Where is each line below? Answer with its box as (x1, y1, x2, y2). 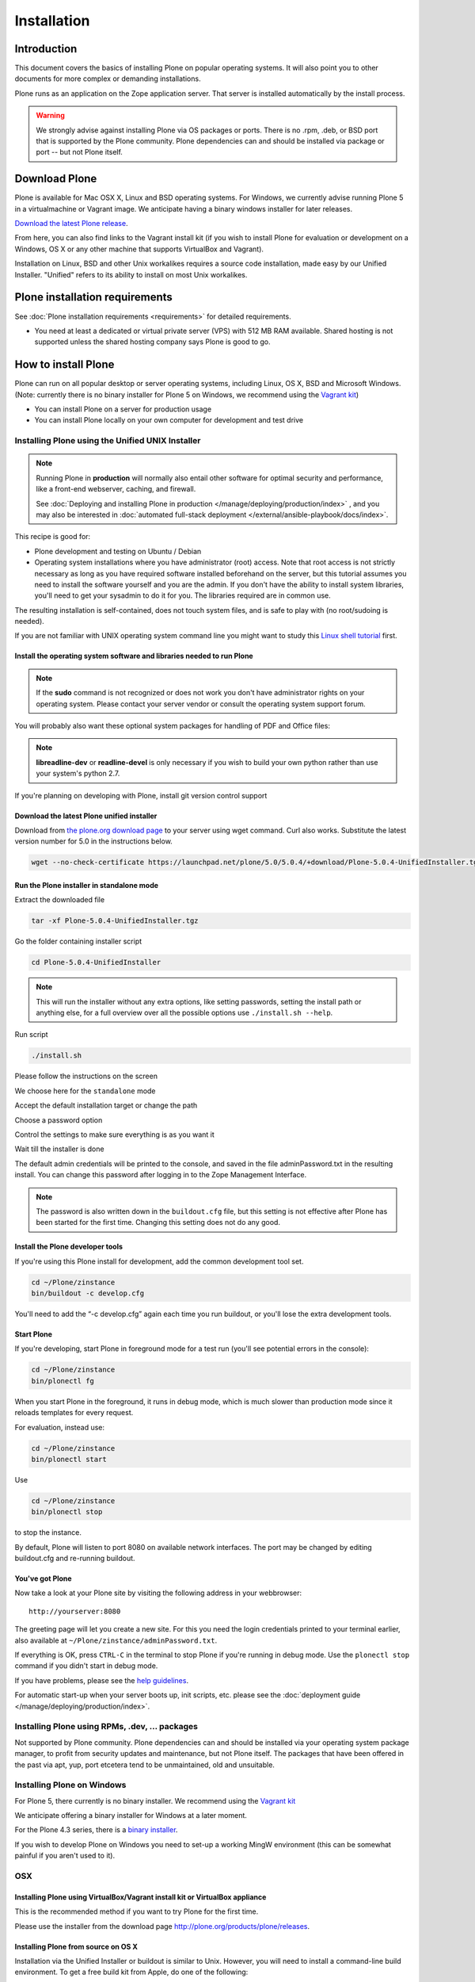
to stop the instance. (14, 1528, 82, 1537)
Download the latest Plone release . (14, 219, 128, 228)
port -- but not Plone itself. (36, 147, 123, 157)
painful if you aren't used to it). (14, 1851, 116, 1861)
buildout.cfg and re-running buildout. (14, 1554, 135, 1563)
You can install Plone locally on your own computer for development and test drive (34, 415, 304, 425)
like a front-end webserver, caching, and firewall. (36, 484, 196, 494)
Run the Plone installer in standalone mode (14, 880, 158, 890)
